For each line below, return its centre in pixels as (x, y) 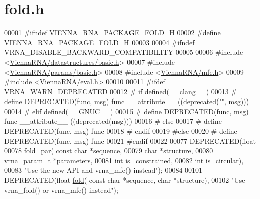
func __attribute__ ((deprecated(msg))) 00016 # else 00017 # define (113, 121)
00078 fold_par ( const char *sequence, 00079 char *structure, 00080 (109, 151)
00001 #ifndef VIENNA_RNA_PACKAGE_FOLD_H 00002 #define (112, 32)
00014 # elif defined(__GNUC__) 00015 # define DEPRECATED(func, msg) (126, 111)
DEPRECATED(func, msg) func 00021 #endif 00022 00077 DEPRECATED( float (130, 140)
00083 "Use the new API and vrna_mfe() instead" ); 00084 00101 (103, 170)
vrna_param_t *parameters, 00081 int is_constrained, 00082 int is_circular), (124, 160)
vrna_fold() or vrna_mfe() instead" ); (61, 190)
